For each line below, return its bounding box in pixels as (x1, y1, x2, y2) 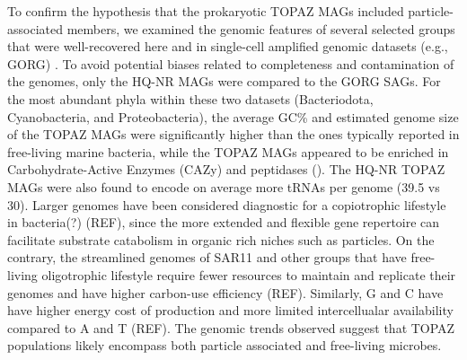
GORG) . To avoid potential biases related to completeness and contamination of (7, 54, 454, 73)
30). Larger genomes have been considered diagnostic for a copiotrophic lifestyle (7, 195, 446, 214)
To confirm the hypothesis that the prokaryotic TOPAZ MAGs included (7, 2, 404, 20)
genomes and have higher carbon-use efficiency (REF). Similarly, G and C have (7, 283, 444, 302)
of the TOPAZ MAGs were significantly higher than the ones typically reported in (7, 125, 460, 144)
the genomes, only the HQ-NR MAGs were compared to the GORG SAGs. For (7, 72, 441, 91)
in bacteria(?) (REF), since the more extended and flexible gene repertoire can (7, 213, 440, 232)
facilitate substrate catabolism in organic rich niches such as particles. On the (7, 230, 435, 249)
